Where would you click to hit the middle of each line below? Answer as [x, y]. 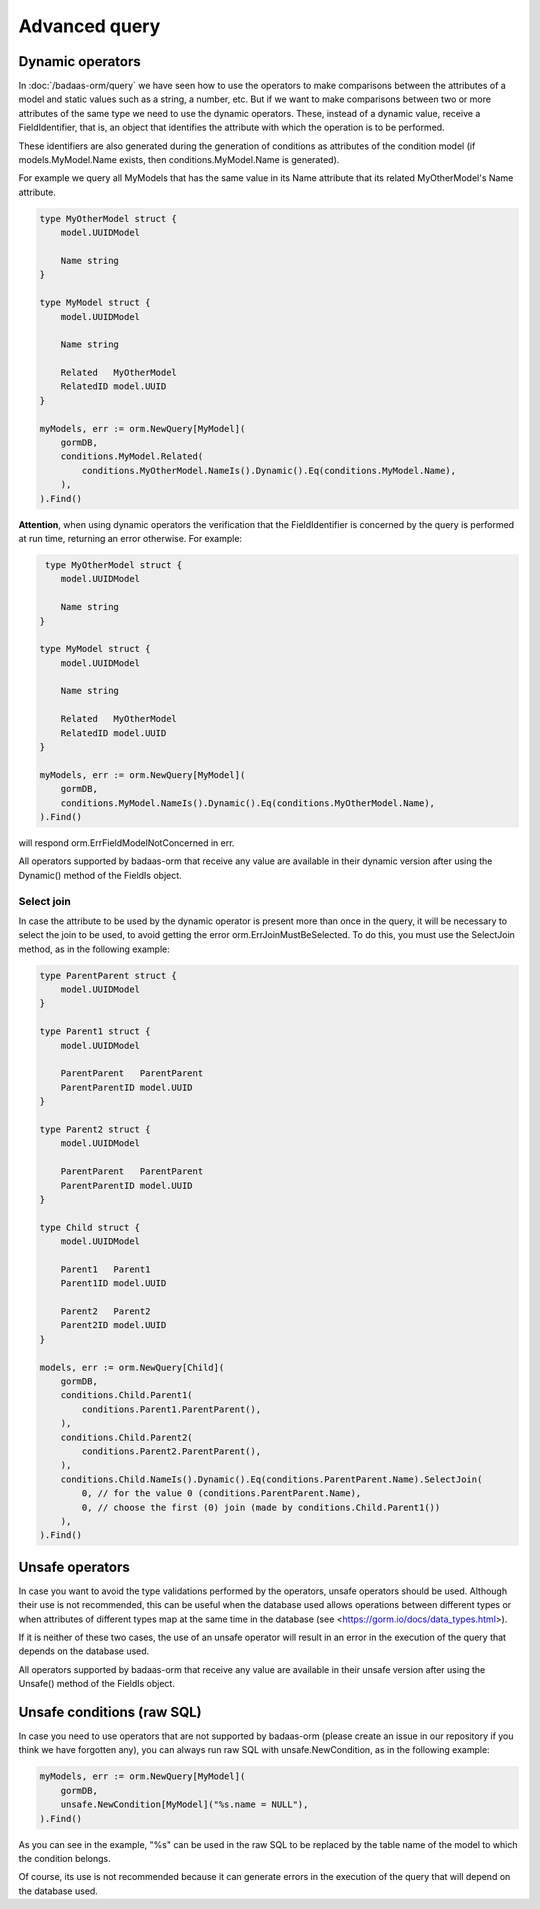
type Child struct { [89, 1227]
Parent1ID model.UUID [113, 1283]
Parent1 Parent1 [105, 1269]
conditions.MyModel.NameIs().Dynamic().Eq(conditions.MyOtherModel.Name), [247, 803]
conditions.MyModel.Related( [132, 456]
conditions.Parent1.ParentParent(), [171, 1409]
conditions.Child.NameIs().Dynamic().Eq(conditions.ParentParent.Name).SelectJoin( [271, 1479]
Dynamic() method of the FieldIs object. [100, 875]
